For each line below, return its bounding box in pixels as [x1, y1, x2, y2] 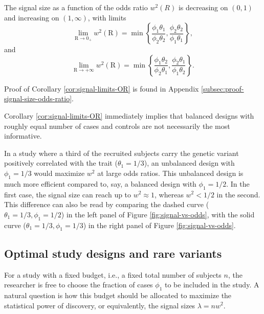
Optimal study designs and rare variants [4, 245, 222, 261]
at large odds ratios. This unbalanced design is [97, 167, 244, 178]
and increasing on [4, 12, 59, 23]
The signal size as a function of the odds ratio [4, 2, 148, 12]
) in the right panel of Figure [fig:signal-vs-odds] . [83, 219, 236, 230]
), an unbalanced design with [144, 158, 235, 168]
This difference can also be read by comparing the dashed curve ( [4, 199, 209, 210]
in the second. [216, 189, 260, 199]
